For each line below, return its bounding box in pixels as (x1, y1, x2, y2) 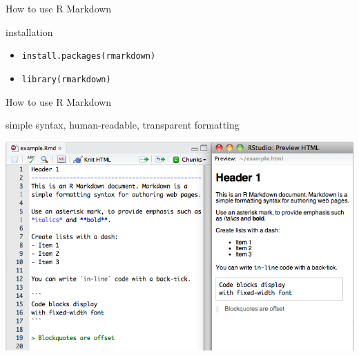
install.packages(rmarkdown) (21, 51, 156, 62)
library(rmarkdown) (21, 74, 111, 84)
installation (6, 24, 53, 39)
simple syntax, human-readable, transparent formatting (6, 118, 240, 132)
